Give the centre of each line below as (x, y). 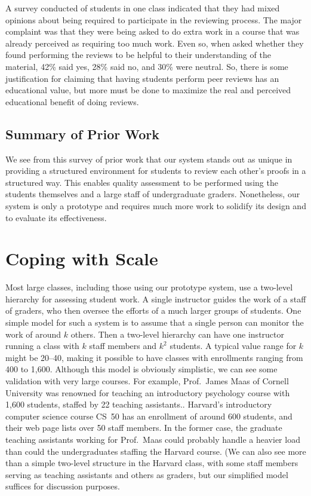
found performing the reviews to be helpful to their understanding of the (138, 55)
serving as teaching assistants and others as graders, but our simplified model (147, 474)
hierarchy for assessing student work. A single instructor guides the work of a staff (156, 298)
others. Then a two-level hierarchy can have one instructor (177, 334)
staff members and (123, 346)
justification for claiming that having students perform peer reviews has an (142, 78)
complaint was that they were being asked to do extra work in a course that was (153, 31)
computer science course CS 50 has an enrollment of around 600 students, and (149, 416)
